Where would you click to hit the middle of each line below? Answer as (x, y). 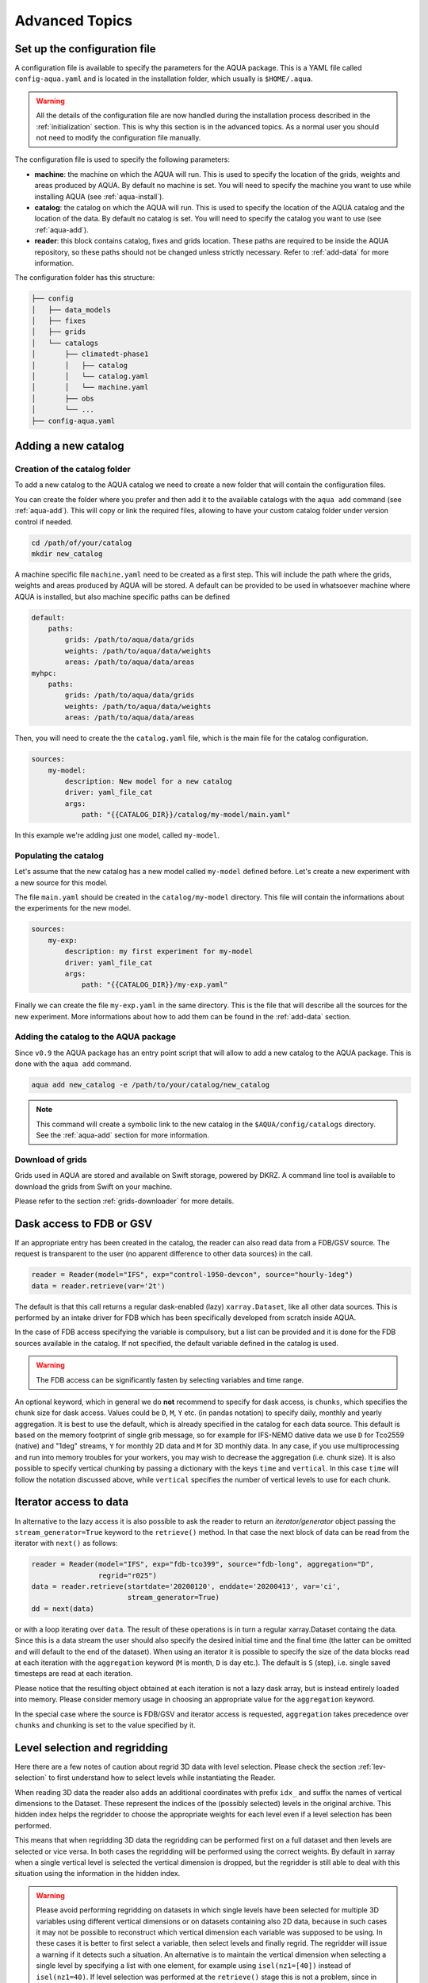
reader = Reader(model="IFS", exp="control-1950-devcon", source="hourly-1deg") (192, 1275)
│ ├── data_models (71, 310)
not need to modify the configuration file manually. (118, 138)
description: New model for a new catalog (149, 781)
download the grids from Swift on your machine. (94, 1187)
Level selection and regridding (91, 1748)
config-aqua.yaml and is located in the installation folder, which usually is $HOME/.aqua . (164, 79)
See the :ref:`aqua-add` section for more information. (123, 1135)
